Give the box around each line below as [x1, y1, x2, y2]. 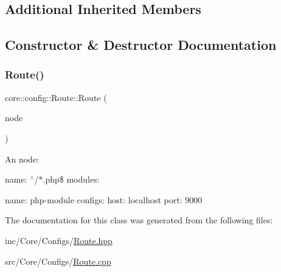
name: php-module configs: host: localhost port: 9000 [5, 193, 203, 206]
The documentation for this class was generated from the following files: [5, 214, 273, 226]
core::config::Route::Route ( [5, 91, 107, 103]
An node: [5, 152, 40, 165]
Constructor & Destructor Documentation [5, 35, 277, 54]
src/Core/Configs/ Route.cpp [5, 254, 111, 267]
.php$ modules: [43, 173, 100, 186]
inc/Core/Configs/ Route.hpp [5, 234, 113, 246]
